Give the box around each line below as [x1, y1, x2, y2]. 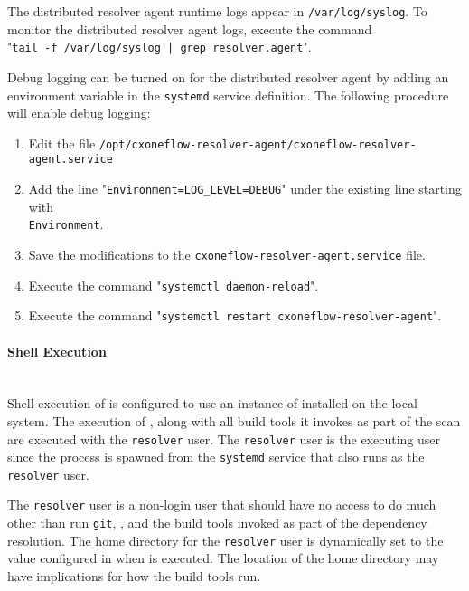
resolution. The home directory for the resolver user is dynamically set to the [7, 530, 444, 549]
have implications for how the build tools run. [7, 567, 261, 586]
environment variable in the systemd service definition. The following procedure [7, 85, 449, 104]
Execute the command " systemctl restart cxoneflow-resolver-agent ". [28, 306, 442, 325]
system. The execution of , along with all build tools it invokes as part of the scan [7, 411, 461, 430]
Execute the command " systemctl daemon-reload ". [28, 275, 319, 294]
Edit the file [28, 133, 96, 152]
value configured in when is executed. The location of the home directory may [7, 548, 439, 567]
